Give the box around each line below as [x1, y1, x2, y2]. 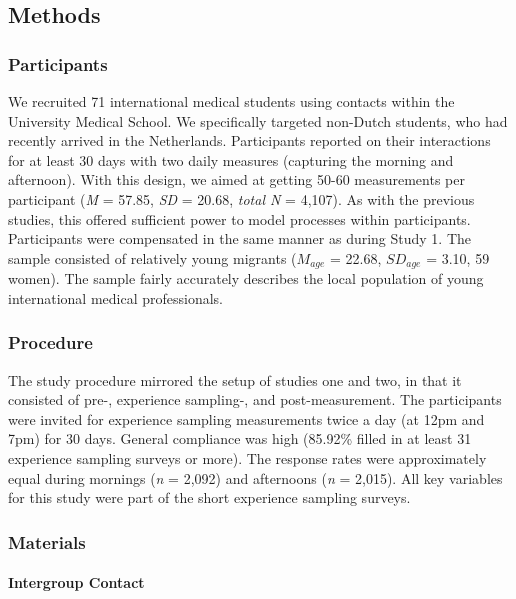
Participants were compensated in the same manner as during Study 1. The [8, 228, 472, 249]
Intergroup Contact [8, 572, 145, 593]
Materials [8, 529, 86, 554]
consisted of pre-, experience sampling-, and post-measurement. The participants [8, 389, 502, 410]
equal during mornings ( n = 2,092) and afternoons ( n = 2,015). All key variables [8, 467, 503, 488]
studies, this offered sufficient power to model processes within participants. [8, 208, 471, 229]
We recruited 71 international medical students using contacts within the [8, 91, 455, 111]
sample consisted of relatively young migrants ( [8, 247, 297, 268]
